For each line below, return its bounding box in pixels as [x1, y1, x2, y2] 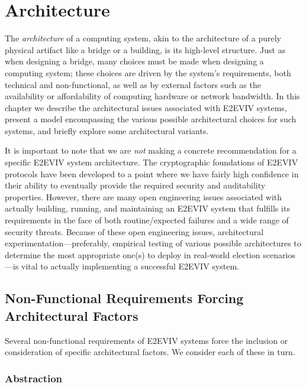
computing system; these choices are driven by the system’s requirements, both [5, 66, 291, 79]
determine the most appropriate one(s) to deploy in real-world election [5, 248, 260, 261]
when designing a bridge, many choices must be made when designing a [5, 55, 264, 67]
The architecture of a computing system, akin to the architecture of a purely [5, 32, 282, 44]
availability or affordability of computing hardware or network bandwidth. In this [5, 90, 300, 102]
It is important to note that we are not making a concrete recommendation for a [5, 144, 297, 157]
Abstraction [5, 370, 63, 385]
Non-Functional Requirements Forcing [5, 289, 244, 307]
